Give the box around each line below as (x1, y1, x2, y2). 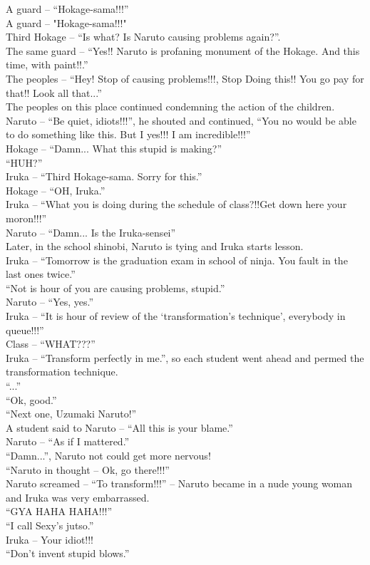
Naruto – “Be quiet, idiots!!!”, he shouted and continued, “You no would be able (6, 113, 356, 128)
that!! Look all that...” (6, 85, 102, 100)
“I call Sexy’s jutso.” (6, 517, 94, 532)
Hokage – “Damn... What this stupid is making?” (6, 140, 222, 155)
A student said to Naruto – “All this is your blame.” (6, 420, 233, 435)
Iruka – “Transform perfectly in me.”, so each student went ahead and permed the (6, 350, 364, 365)
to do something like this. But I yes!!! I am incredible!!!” (6, 127, 251, 142)
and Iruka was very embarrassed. (6, 489, 150, 504)
